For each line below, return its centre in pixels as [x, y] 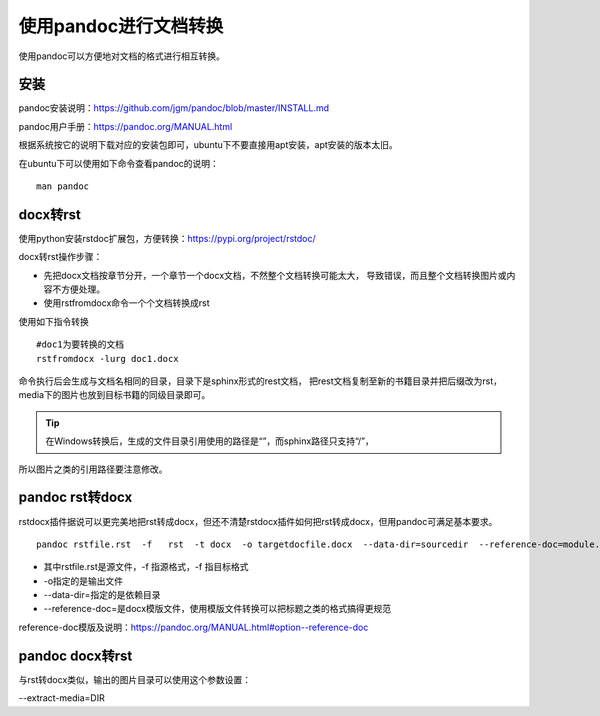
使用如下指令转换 [53, 321]
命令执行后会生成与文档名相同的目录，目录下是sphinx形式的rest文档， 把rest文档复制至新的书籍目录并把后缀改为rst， [260, 381]
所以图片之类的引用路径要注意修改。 [93, 469]
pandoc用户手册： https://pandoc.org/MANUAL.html [125, 126]
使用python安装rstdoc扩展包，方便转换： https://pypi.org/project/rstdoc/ [167, 238]
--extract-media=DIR [61, 698]
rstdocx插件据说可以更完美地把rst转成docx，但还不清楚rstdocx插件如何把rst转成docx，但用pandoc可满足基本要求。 [258, 521]
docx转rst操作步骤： [60, 257]
